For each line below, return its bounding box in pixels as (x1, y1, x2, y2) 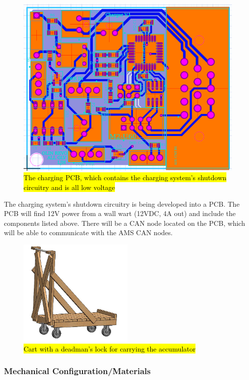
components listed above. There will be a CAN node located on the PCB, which (4, 217, 245, 228)
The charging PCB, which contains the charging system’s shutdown (24, 172, 227, 183)
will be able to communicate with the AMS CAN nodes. (4, 227, 173, 238)
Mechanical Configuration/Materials (4, 364, 151, 377)
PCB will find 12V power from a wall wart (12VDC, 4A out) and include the (4, 208, 236, 218)
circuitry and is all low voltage (24, 182, 115, 192)
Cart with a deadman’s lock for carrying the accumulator (24, 344, 196, 354)
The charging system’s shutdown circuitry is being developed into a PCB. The (4, 198, 240, 209)
